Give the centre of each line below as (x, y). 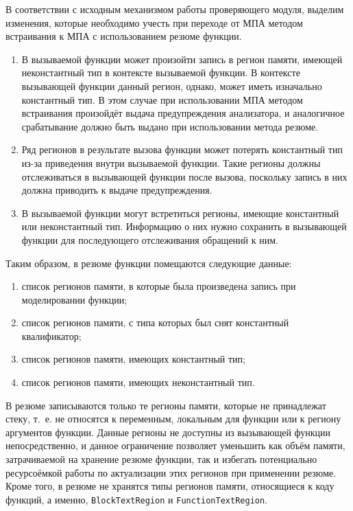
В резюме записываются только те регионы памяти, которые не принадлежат (166, 405)
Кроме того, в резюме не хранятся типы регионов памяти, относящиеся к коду (170, 486)
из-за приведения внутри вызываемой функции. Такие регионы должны (171, 162)
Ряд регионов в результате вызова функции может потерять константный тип (182, 149)
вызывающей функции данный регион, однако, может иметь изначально (172, 86)
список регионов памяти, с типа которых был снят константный (155, 322)
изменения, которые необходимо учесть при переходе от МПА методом (154, 22)
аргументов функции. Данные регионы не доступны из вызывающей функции (168, 432)
